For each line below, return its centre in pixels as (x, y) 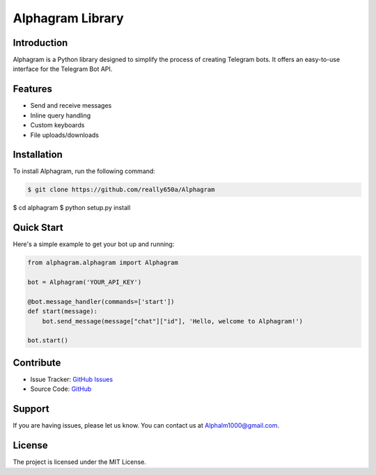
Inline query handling (61, 115)
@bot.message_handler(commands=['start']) (101, 301)
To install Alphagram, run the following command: (84, 171)
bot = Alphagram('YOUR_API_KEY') (85, 282)
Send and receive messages (71, 106)
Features (32, 89)
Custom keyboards (57, 125)
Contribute (37, 363)
